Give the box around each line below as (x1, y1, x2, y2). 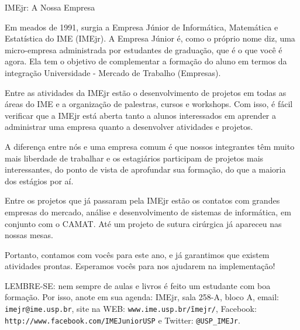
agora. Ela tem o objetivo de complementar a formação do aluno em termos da (5, 55, 287, 67)
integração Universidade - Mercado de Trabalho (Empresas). (5, 66, 221, 78)
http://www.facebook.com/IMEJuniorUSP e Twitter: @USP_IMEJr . (5, 314, 240, 326)
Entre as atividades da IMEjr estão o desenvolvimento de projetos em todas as (5, 86, 287, 98)
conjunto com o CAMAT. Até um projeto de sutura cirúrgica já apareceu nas (5, 217, 282, 229)
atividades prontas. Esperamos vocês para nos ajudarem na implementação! (5, 260, 275, 272)
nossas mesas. (5, 229, 53, 241)
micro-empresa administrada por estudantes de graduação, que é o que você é (5, 43, 282, 56)
